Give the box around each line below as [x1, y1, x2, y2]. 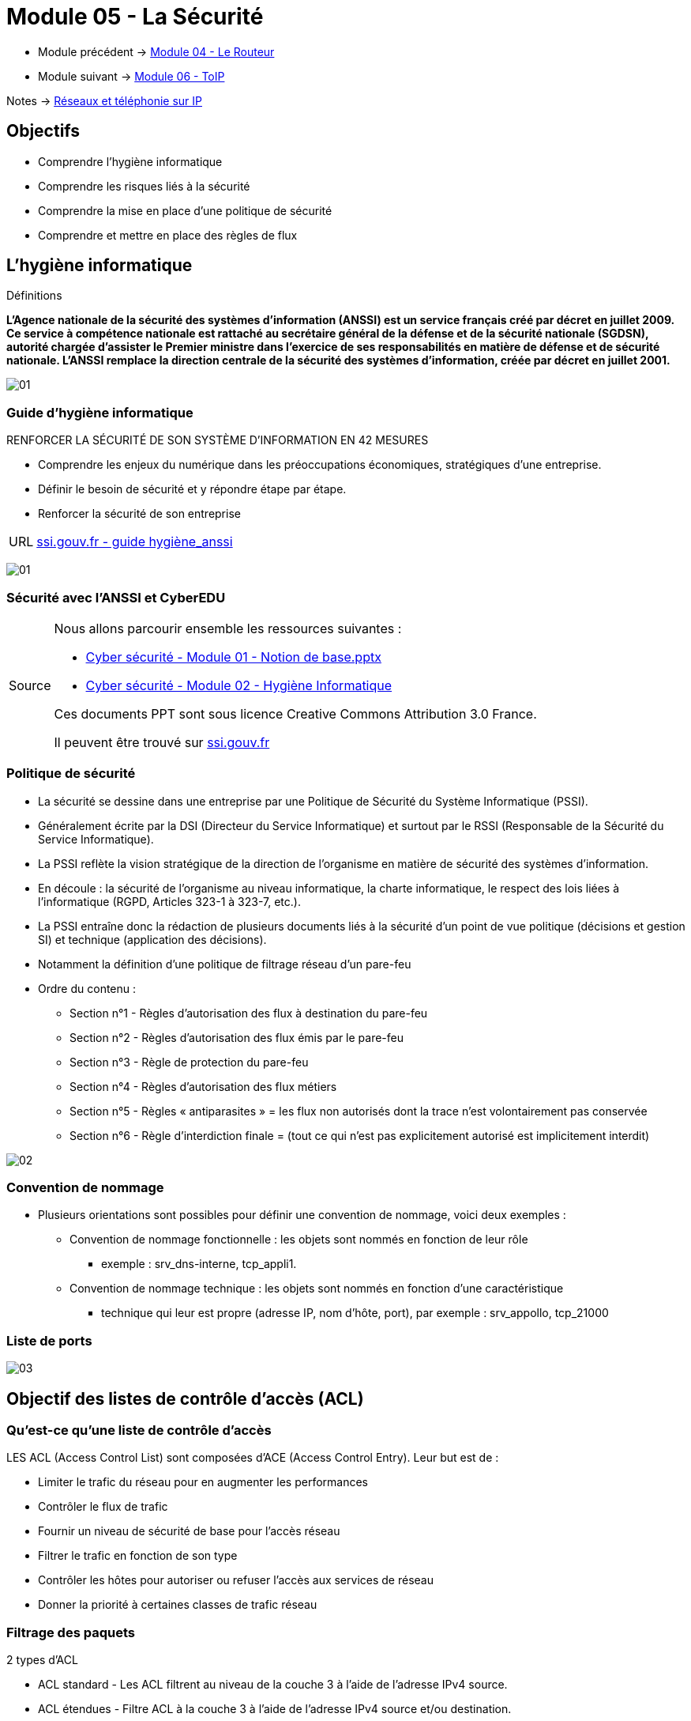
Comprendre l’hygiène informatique [38, 154, 223, 168]
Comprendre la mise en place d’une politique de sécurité [38, 203, 332, 217]
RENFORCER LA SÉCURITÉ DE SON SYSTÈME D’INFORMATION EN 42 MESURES [6, 433, 429, 447]
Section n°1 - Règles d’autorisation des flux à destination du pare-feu [69, 1006, 428, 1020]
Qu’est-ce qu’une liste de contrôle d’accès [6, 1422, 272, 1439]
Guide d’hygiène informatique [6, 404, 193, 421]
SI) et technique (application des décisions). [38, 932, 267, 946]
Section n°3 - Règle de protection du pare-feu [69, 1055, 309, 1069]
